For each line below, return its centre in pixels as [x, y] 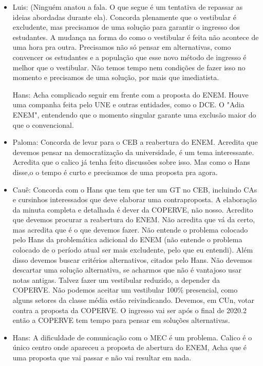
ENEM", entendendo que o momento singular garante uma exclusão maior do [134, 114]
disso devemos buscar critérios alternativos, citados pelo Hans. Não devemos [133, 259]
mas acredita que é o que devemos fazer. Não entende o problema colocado [130, 229]
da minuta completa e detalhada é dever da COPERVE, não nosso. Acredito [133, 209]
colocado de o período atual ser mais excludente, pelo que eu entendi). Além [133, 250]
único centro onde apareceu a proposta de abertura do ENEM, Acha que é [130, 347]
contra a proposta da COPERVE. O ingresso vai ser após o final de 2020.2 [129, 310]
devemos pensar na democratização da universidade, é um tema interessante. [133, 152]
